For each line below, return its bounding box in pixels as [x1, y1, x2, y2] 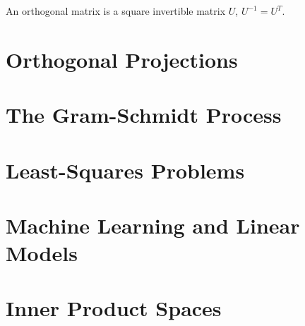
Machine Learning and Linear [6, 210, 300, 239]
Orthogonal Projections [6, 44, 238, 73]
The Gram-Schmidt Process [6, 100, 282, 129]
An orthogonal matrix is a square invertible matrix [6, 4, 226, 18]
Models [6, 239, 78, 267]
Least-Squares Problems [6, 155, 245, 184]
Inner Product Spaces [6, 294, 222, 322]
